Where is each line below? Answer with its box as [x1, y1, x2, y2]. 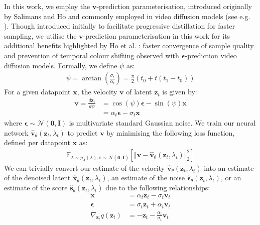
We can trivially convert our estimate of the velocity [4, 162, 165, 173]
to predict [67, 127, 98, 138]
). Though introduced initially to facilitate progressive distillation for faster [4, 21, 235, 31]
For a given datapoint [4, 86, 71, 97]
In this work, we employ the [4, 1, 90, 11]
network [4, 127, 29, 138]
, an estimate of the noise [107, 172, 185, 183]
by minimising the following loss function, [106, 127, 235, 138]
